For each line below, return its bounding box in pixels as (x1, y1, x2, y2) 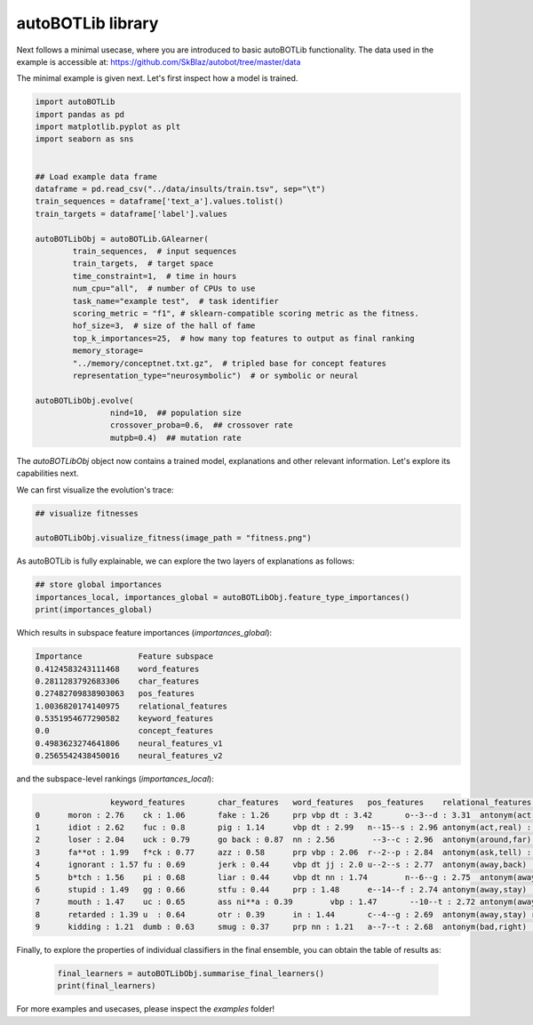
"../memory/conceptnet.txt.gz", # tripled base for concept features (72, 358, 386, 368)
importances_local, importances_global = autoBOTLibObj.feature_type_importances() (35, 592, 410, 602)
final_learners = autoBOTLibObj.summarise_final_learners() (57, 969, 325, 979)
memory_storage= (72, 346, 144, 356)
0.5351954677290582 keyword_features (35, 714, 213, 724)
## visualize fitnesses (35, 508, 139, 518)
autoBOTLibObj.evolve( (35, 396, 134, 405)
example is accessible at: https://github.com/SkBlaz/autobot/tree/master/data (16, 56, 301, 67)
